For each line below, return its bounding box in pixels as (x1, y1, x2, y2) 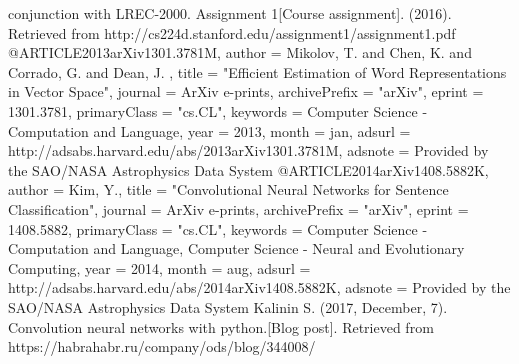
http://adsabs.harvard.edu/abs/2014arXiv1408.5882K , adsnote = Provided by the (8, 277, 511, 298)
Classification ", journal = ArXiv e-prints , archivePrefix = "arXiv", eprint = (8, 198, 469, 219)
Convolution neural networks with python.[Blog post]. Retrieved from (8, 316, 434, 337)
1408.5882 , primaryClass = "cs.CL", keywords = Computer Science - (8, 218, 428, 239)
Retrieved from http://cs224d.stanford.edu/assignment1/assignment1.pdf (8, 22, 456, 43)
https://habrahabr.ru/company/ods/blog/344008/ (8, 336, 316, 357)
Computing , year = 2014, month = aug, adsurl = (8, 257, 311, 278)
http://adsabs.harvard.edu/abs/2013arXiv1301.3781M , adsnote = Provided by (8, 140, 489, 161)
